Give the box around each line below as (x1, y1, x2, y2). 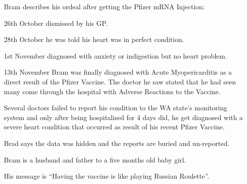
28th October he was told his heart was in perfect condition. (4, 34, 184, 44)
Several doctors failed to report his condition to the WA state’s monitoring (4, 102, 228, 113)
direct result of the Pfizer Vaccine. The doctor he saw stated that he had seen (4, 76, 236, 86)
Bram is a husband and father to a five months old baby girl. (4, 154, 186, 164)
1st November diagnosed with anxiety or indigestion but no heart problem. (4, 50, 228, 61)
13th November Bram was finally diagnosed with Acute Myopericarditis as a (4, 67, 232, 77)
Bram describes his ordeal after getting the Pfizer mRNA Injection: (4, 1, 205, 11)
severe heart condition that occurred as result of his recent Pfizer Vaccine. (4, 122, 225, 132)
